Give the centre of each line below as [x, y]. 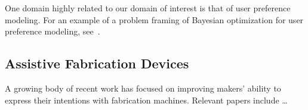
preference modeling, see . [53, 31]
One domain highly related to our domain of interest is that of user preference [148, 8]
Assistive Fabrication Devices [97, 63]
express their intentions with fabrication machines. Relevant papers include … [146, 100]
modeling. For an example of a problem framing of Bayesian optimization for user [154, 19]
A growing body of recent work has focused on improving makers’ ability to [143, 88]
